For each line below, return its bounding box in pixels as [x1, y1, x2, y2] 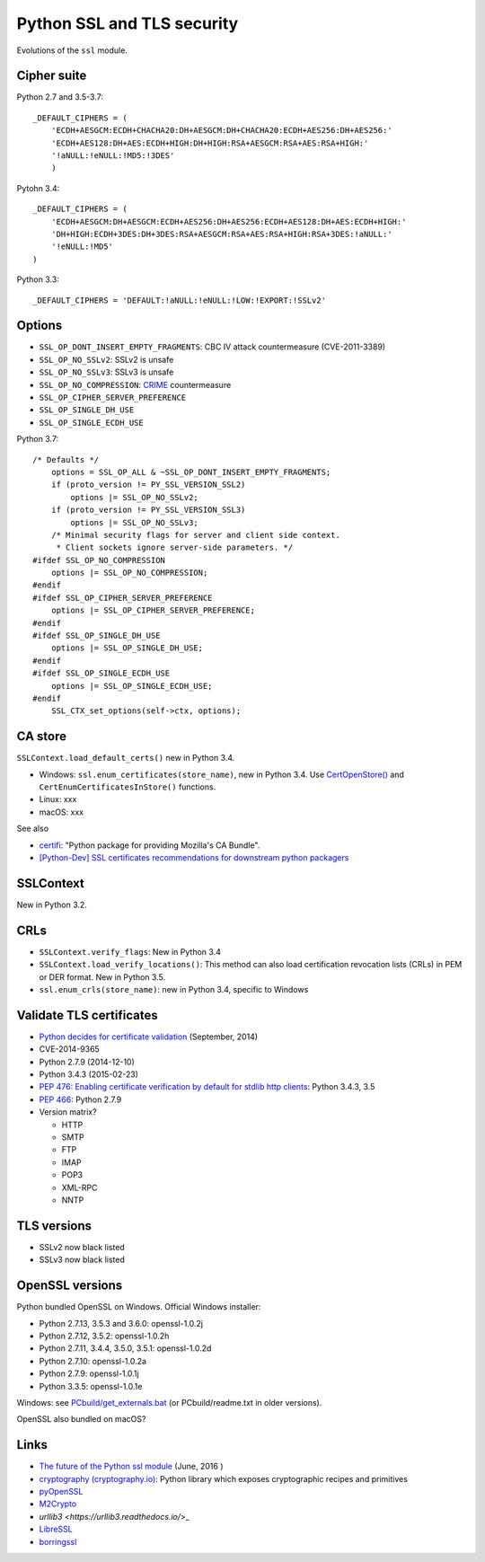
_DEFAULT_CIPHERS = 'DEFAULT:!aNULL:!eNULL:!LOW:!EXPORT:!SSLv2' [32, 295, 327, 305]
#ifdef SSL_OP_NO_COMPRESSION [32, 555, 166, 565]
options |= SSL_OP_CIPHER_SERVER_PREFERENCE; [50, 605, 256, 615]
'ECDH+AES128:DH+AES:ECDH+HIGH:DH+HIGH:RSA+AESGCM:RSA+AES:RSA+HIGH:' [50, 137, 369, 148]
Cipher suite [16, 68, 87, 84]
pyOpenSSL [39, 1487, 84, 1496]
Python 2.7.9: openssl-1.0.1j [39, 1368, 139, 1379]
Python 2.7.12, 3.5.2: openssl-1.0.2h [39, 1330, 170, 1341]
